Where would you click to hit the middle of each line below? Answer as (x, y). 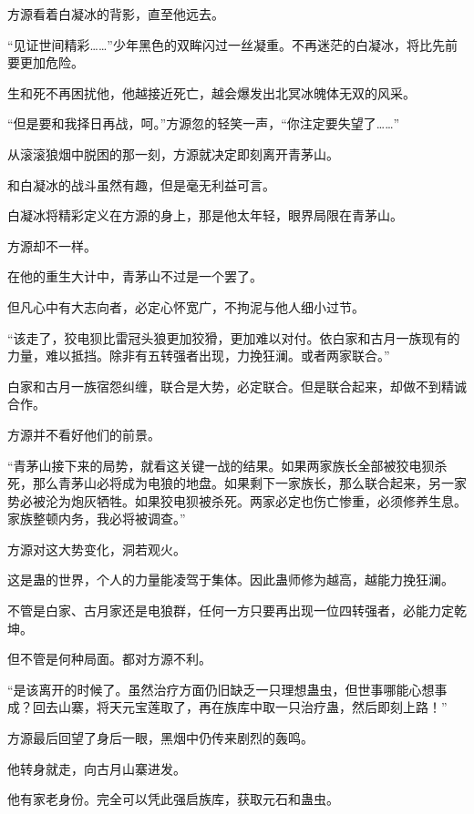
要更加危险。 (46, 62)
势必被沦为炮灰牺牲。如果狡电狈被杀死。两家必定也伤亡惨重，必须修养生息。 (237, 500)
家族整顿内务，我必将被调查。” (97, 519)
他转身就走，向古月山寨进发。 (97, 768)
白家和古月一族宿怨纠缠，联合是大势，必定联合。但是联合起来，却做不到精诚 (237, 386)
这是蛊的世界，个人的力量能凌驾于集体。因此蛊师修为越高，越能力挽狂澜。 (231, 580)
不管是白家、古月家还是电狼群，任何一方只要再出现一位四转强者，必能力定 (231, 610)
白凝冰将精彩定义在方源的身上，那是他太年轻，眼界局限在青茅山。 (205, 215)
